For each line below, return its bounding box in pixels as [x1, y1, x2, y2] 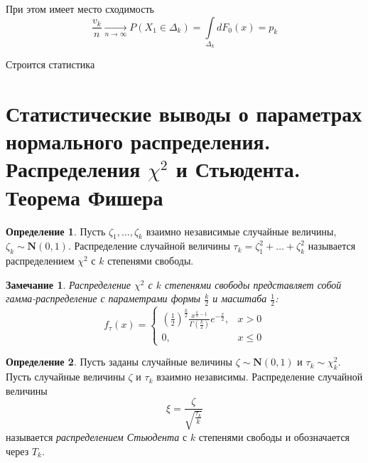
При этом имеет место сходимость [6, 1, 154, 16]
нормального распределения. [6, 127, 271, 156]
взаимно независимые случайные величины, [146, 223, 337, 238]
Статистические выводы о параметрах [6, 99, 362, 128]
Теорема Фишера [6, 182, 163, 211]
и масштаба [212, 291, 267, 306]
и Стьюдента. [175, 154, 301, 183]
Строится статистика [6, 57, 95, 72]
